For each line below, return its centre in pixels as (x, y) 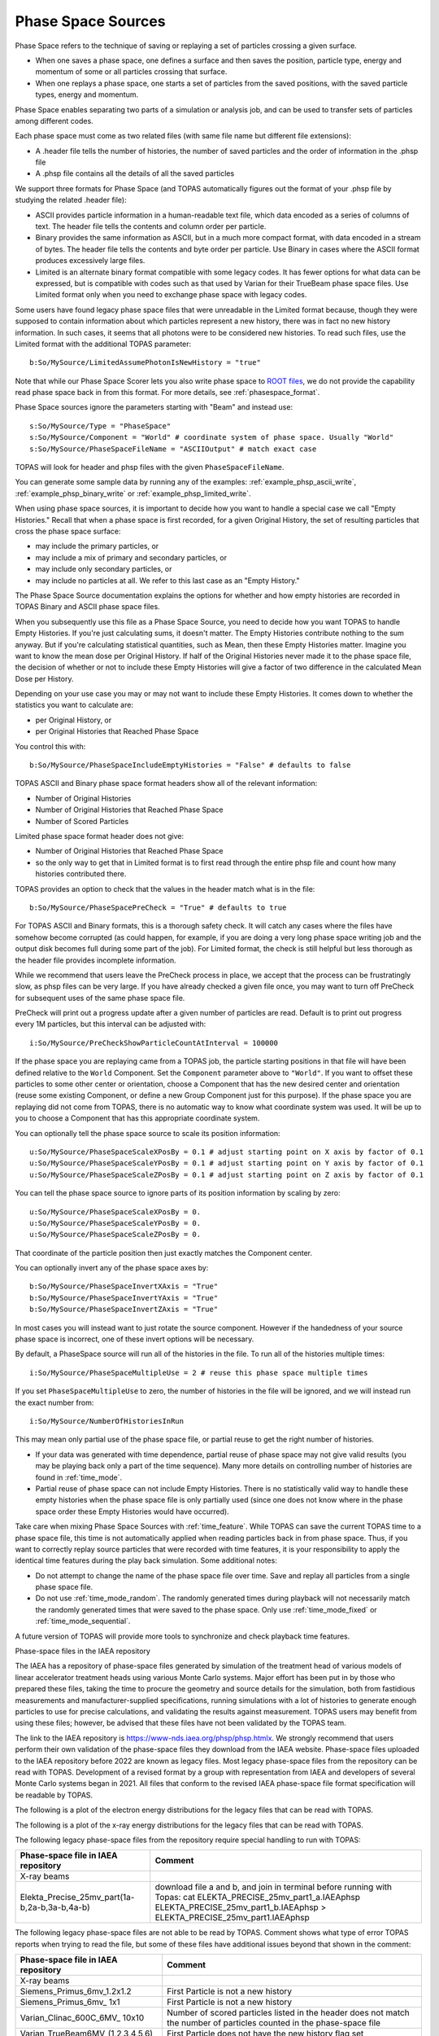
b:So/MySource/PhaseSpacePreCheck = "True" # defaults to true (158, 907)
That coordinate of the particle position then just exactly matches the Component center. (164, 1253)
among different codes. (54, 121)
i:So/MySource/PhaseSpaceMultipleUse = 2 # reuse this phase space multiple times (199, 1373)
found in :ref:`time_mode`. (78, 1477)
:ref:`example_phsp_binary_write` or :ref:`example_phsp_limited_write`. (133, 494)
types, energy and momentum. (87, 94)
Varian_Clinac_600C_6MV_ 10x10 (82, 2018)
